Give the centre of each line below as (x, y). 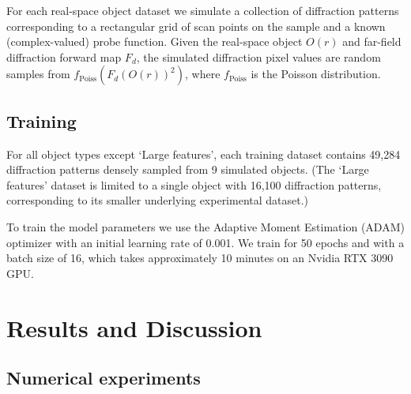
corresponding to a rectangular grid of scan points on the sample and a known (196, 26)
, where (203, 74)
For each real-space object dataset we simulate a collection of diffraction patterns (203, 10)
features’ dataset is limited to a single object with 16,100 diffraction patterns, (194, 184)
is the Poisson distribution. (316, 74)
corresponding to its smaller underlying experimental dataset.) (158, 200)
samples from (38, 74)
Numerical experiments (104, 378)
